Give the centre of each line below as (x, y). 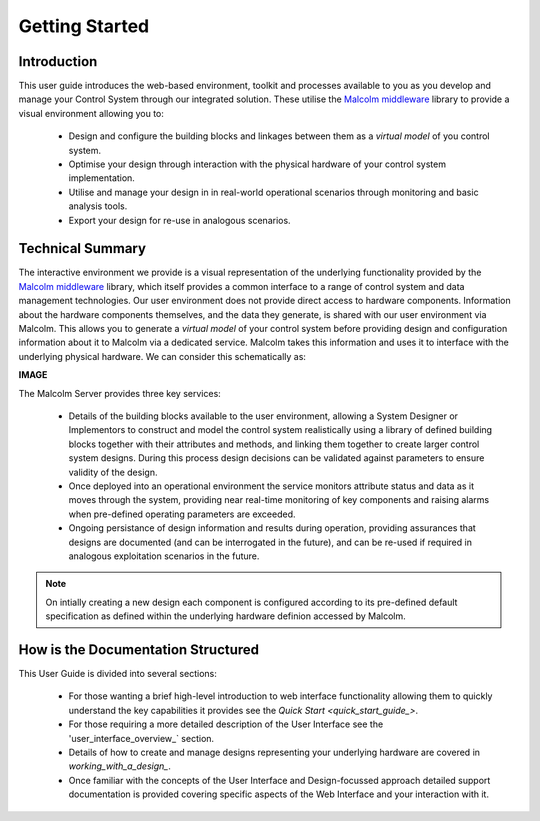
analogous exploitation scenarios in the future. (164, 556)
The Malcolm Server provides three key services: (120, 393)
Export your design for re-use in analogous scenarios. (179, 220)
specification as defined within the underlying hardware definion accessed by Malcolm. (225, 616)
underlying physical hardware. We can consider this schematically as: (162, 356)
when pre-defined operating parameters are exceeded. (182, 514)
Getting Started (84, 26)
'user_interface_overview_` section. (141, 738)
